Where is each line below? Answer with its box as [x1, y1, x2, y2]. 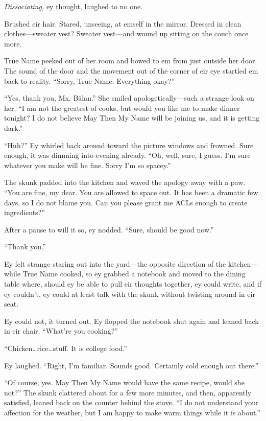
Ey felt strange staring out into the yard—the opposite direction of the [4, 258, 226, 269]
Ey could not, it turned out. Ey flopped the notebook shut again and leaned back [4, 315, 259, 326]
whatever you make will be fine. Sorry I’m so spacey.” [4, 159, 171, 170]
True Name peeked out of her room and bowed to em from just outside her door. [4, 55, 257, 66]
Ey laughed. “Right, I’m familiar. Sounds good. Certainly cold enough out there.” [4, 360, 259, 370]
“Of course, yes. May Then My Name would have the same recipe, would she [4, 377, 245, 388]
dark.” [4, 122, 23, 133]
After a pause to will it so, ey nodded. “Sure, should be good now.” [4, 224, 214, 235]
